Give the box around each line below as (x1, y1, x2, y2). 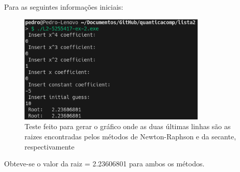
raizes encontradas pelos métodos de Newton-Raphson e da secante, (25, 131, 236, 141)
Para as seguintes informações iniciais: (4, 2, 124, 12)
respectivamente (25, 141, 75, 152)
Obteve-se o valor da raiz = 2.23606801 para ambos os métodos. (4, 158, 205, 169)
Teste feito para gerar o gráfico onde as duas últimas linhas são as (25, 121, 231, 132)
